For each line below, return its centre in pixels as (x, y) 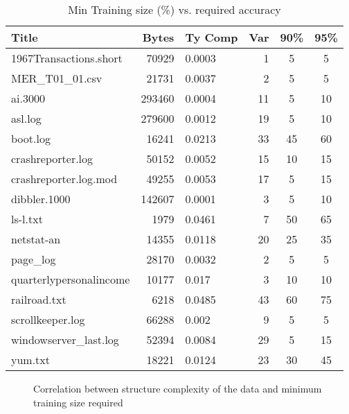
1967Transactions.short (67, 58)
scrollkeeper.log (48, 319)
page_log (34, 259)
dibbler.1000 (41, 199)
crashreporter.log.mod (64, 179)
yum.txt (31, 360)
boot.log (31, 138)
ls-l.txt (27, 219)
